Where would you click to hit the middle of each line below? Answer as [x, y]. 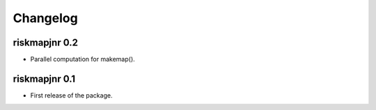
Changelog [45, 18]
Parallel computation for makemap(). [83, 59]
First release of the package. [71, 95]
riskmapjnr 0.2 [45, 43]
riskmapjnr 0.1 [44, 79]
